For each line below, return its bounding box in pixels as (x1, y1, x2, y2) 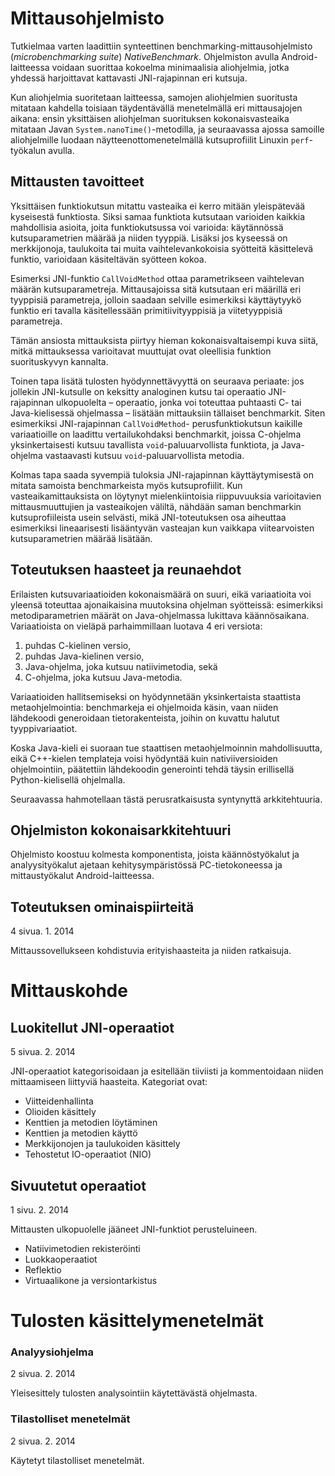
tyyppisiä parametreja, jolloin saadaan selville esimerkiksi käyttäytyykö (10, 293, 302, 306)
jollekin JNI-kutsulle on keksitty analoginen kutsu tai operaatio (10, 385, 267, 397)
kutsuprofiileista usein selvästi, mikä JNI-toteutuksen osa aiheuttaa (10, 511, 287, 523)
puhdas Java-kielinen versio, (24, 650, 145, 662)
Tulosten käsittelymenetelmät (10, 1310, 264, 1332)
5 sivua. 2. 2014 (10, 1046, 76, 1058)
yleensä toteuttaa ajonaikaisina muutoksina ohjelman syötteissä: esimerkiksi (10, 598, 323, 611)
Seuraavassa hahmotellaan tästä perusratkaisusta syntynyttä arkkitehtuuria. (10, 793, 323, 805)
